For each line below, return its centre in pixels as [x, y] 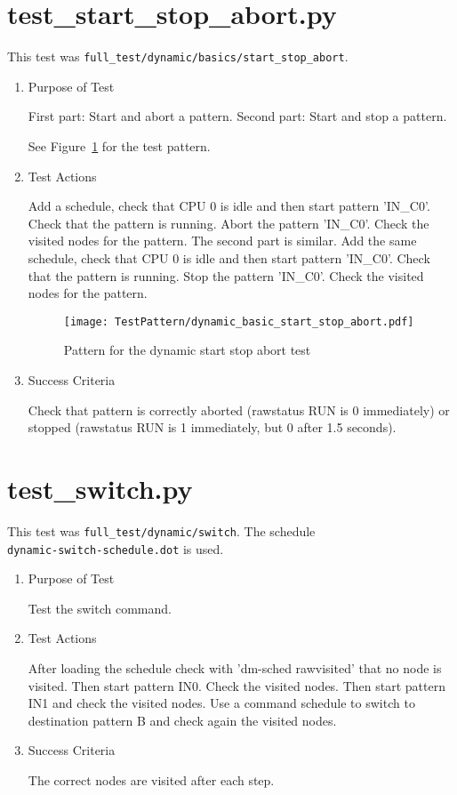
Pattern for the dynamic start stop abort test [187, 350]
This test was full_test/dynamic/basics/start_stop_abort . [178, 56]
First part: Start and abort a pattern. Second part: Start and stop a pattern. [237, 116]
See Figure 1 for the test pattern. [119, 145]
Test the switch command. [100, 608]
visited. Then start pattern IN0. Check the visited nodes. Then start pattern [237, 685]
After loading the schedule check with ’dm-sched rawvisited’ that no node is [235, 667]
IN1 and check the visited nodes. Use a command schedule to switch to [221, 703]
